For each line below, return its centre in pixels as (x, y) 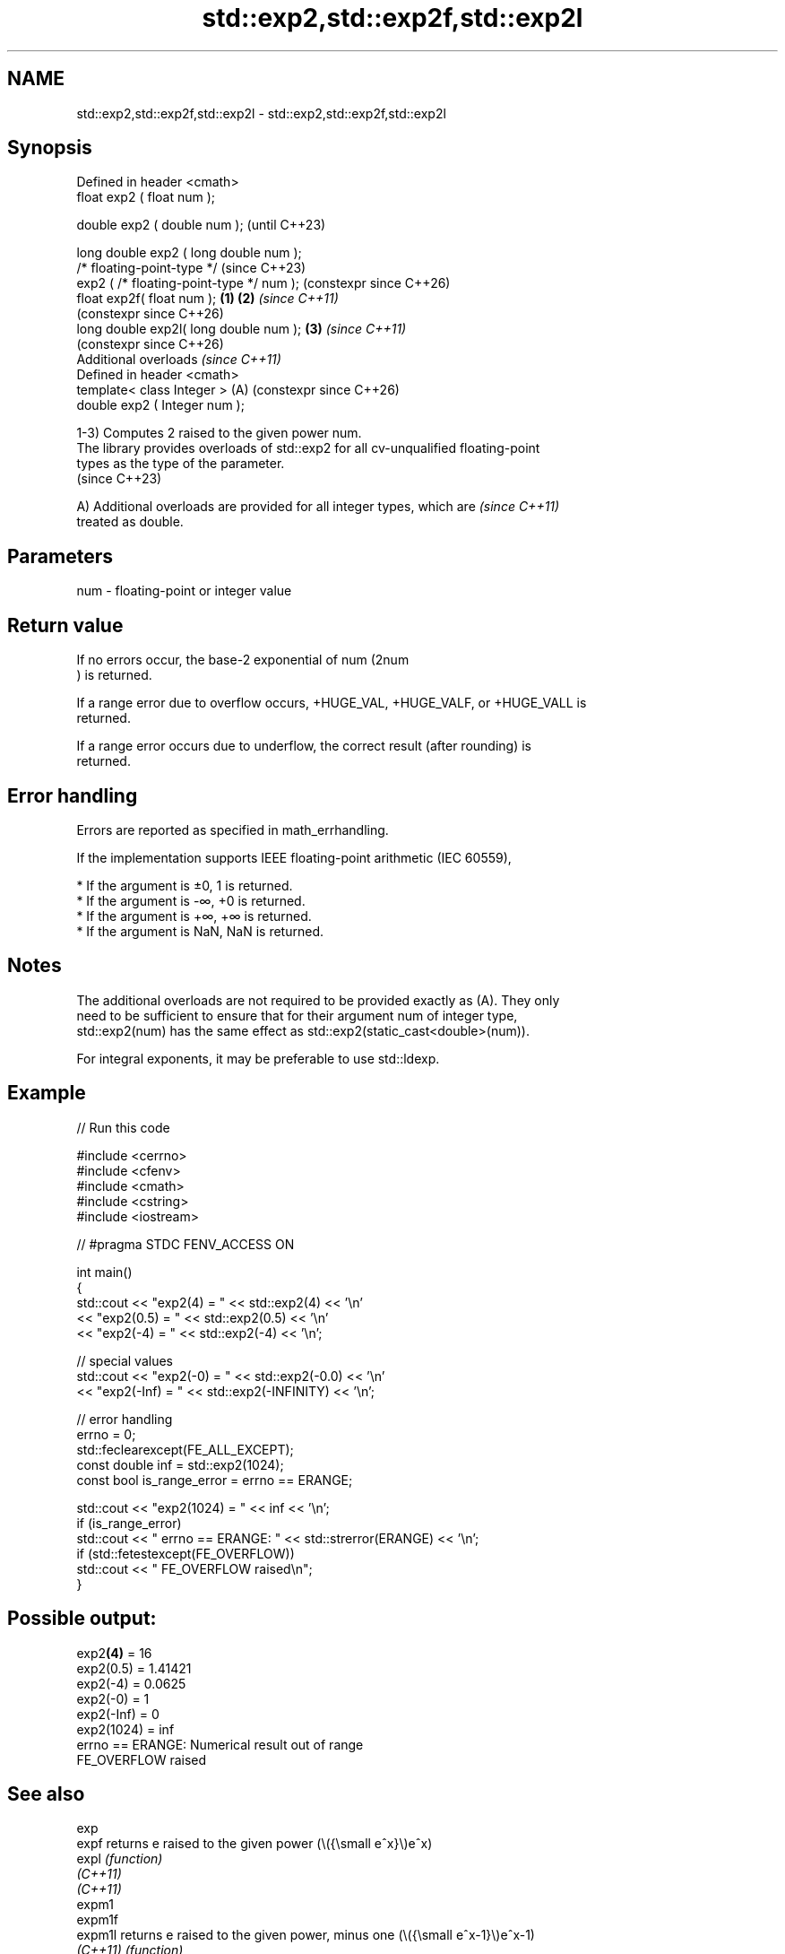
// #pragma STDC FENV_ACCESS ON (185, 1244)
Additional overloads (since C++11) (179, 360)
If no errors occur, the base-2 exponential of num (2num (243, 660)
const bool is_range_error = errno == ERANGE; (215, 1480)
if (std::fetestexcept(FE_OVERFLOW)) (185, 1553)
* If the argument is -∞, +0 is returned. (191, 900)
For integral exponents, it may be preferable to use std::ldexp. (258, 1058)
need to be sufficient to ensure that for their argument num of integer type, (297, 1015)
